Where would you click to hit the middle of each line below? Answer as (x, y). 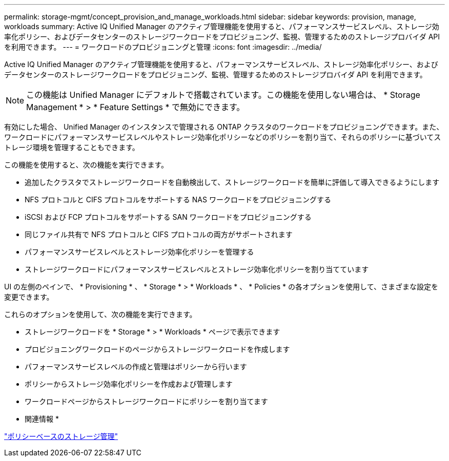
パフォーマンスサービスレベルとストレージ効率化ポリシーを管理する (139, 252)
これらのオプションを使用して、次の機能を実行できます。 (100, 314)
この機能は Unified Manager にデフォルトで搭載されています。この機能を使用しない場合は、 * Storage (223, 95)
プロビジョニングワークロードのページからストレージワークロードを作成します (157, 349)
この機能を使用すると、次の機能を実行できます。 (86, 165)
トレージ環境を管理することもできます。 (72, 147)
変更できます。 (29, 297)
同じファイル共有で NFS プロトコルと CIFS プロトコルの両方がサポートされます (159, 234)
